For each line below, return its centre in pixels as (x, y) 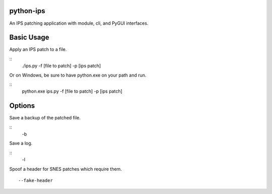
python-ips (27, 11)
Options (22, 106)
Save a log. (21, 143)
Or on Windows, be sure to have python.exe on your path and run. (78, 75)
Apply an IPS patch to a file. (38, 49)
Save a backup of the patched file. (45, 118)
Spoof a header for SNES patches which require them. (65, 169)
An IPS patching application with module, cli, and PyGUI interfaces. (79, 23)
